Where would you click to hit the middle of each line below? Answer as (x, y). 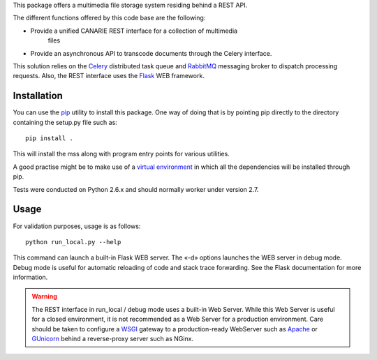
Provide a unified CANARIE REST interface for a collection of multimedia (134, 31)
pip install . (49, 138)
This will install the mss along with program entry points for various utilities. (121, 154)
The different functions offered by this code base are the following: (109, 18)
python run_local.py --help (73, 242)
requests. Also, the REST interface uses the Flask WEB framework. (109, 76)
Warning (44, 297)
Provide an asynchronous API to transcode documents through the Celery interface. (151, 53)
